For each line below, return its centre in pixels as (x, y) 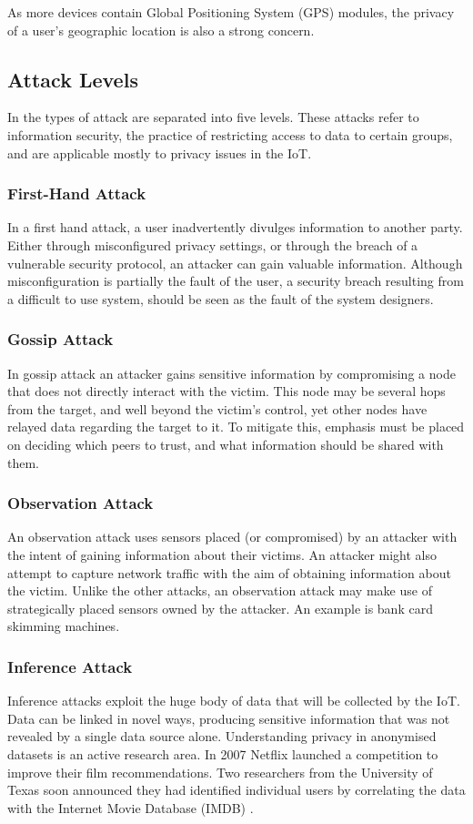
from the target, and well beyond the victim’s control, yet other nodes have (217, 408)
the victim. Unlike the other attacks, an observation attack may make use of (220, 590)
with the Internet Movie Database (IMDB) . (131, 807)
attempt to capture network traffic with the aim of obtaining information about (229, 572)
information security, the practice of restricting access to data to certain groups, (230, 134)
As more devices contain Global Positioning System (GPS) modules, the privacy (231, 12)
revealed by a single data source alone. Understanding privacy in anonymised (222, 736)
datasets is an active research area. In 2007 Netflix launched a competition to (223, 753)
